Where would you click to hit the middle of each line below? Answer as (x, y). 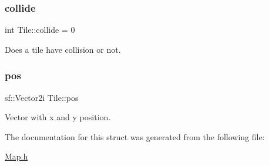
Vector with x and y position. (58, 117)
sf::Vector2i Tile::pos (42, 97)
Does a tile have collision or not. (63, 49)
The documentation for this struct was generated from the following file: (135, 136)
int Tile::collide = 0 (40, 30)
